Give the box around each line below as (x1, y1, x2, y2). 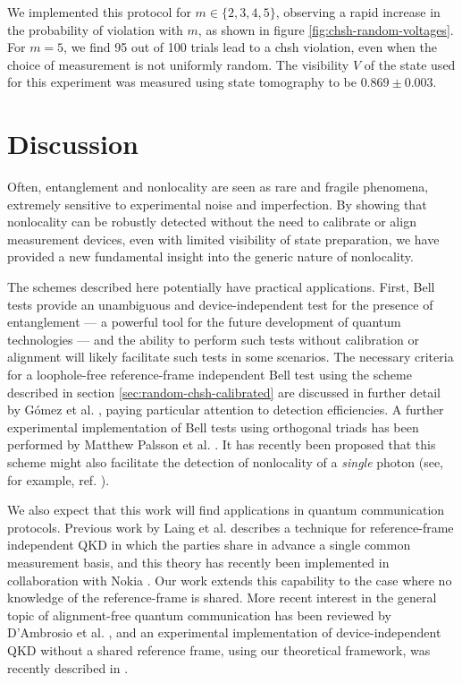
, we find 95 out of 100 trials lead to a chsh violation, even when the (63, 38, 437, 56)
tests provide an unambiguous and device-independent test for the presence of (7, 295, 433, 313)
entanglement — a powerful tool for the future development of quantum (7, 312, 401, 331)
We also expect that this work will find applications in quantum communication (7, 500, 445, 519)
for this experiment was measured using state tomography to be (7, 73, 357, 91)
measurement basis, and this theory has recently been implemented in (7, 552, 390, 571)
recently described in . (7, 658, 129, 677)
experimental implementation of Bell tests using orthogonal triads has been (7, 417, 419, 436)
